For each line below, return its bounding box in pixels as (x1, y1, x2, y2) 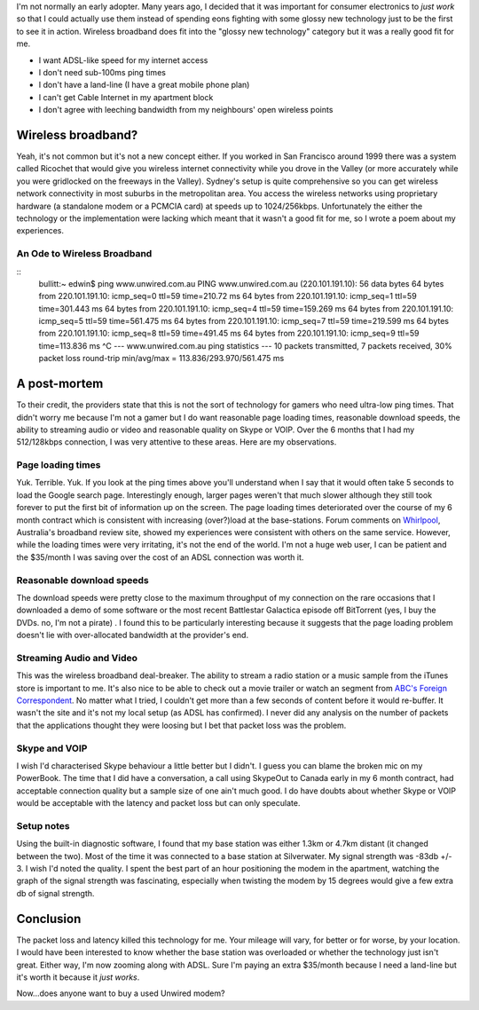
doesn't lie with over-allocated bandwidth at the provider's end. (16, 630, 248, 641)
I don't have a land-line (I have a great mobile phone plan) (38, 80, 250, 91)
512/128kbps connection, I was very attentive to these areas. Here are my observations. (16, 437, 337, 447)
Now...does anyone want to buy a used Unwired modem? (16, 988, 225, 998)
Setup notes (16, 819, 70, 832)
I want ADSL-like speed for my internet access (38, 54, 208, 66)
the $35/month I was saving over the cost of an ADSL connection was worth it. (16, 551, 304, 563)
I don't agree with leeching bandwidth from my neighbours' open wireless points (38, 105, 334, 115)
